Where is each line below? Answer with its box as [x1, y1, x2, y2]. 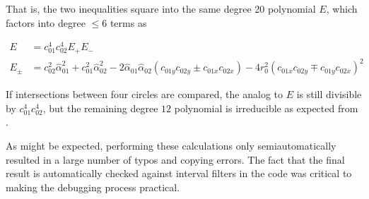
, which [326, 1, 358, 16]
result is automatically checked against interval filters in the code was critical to [6, 166, 352, 181]
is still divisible [296, 87, 362, 102]
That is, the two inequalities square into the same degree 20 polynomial [6, 1, 316, 16]
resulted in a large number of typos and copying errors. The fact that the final [6, 152, 345, 167]
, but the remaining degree [42, 100, 158, 115]
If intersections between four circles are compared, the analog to [6, 87, 283, 102]
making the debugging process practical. [6, 179, 180, 194]
